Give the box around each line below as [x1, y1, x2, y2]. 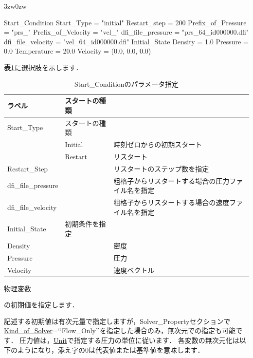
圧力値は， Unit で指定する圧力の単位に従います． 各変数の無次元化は [19, 335, 239, 345]
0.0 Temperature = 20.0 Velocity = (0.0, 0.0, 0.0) [4, 46, 151, 56]
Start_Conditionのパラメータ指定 [74, 78, 179, 89]
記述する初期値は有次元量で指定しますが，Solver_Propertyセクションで [4, 316, 231, 326]
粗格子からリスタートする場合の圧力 [113, 175, 230, 186]
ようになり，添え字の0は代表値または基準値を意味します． [17, 344, 204, 355]
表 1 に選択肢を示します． [4, 62, 83, 72]
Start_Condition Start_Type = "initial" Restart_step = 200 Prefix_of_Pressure [4, 17, 247, 27]
